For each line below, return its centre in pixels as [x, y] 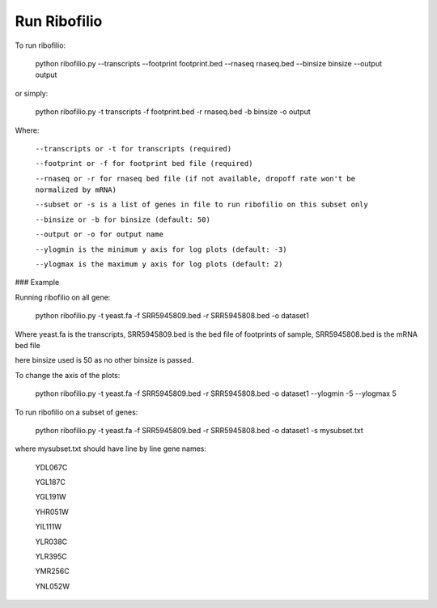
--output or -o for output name [99, 234]
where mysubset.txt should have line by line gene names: [110, 449]
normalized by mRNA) [76, 190]
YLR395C [51, 557]
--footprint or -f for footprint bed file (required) [144, 164]
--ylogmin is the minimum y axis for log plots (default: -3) [161, 249]
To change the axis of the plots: [68, 375]
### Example [37, 283]
